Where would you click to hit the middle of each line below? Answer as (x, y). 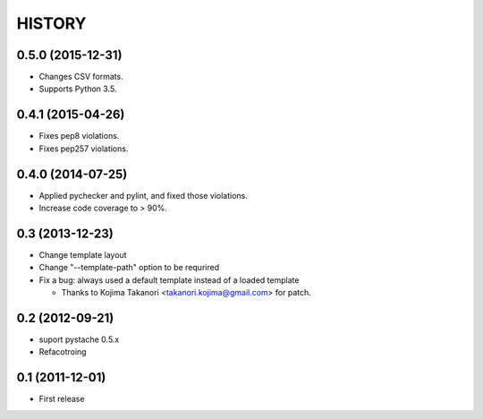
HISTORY (51, 23)
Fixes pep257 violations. (84, 149)
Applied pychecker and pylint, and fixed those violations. (143, 195)
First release (62, 399)
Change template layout (83, 254)
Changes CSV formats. (81, 77)
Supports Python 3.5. (78, 89)
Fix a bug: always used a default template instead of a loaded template (169, 280)
